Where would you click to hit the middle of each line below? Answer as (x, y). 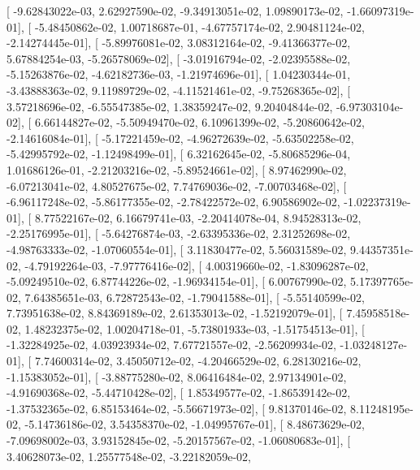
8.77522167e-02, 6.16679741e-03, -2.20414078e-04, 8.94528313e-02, (198, 217)
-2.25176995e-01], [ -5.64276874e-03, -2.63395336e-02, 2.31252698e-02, (179, 233)
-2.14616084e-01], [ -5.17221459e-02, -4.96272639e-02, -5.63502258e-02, (180, 138)
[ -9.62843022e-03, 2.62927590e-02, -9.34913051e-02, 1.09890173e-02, (175, 11)
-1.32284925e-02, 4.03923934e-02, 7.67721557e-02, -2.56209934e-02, (171, 345)
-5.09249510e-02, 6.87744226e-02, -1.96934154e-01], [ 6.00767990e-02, (177, 281)
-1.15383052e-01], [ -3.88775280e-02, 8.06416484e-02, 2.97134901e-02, (177, 376)
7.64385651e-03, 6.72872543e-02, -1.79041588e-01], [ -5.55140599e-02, (195, 297)
